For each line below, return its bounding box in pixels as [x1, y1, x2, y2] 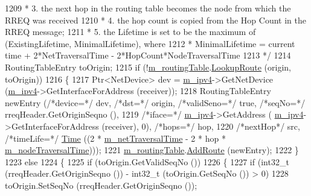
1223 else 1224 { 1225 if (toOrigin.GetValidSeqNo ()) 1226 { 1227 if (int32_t [5, 155, 289, 168]
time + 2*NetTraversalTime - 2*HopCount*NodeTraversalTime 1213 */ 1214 [5, 49, 291, 62]
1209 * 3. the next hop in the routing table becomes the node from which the [5, 2, 291, 14]
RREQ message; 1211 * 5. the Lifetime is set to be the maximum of [5, 25, 256, 38]
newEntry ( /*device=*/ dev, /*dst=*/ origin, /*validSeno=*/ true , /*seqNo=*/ [5, 96, 306, 109]
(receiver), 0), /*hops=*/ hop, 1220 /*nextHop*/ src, [101, 119, 300, 132]
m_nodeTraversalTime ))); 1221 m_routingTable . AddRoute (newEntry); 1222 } [5, 144, 299, 156]
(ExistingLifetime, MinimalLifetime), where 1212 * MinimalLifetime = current [5, 37, 295, 49]
